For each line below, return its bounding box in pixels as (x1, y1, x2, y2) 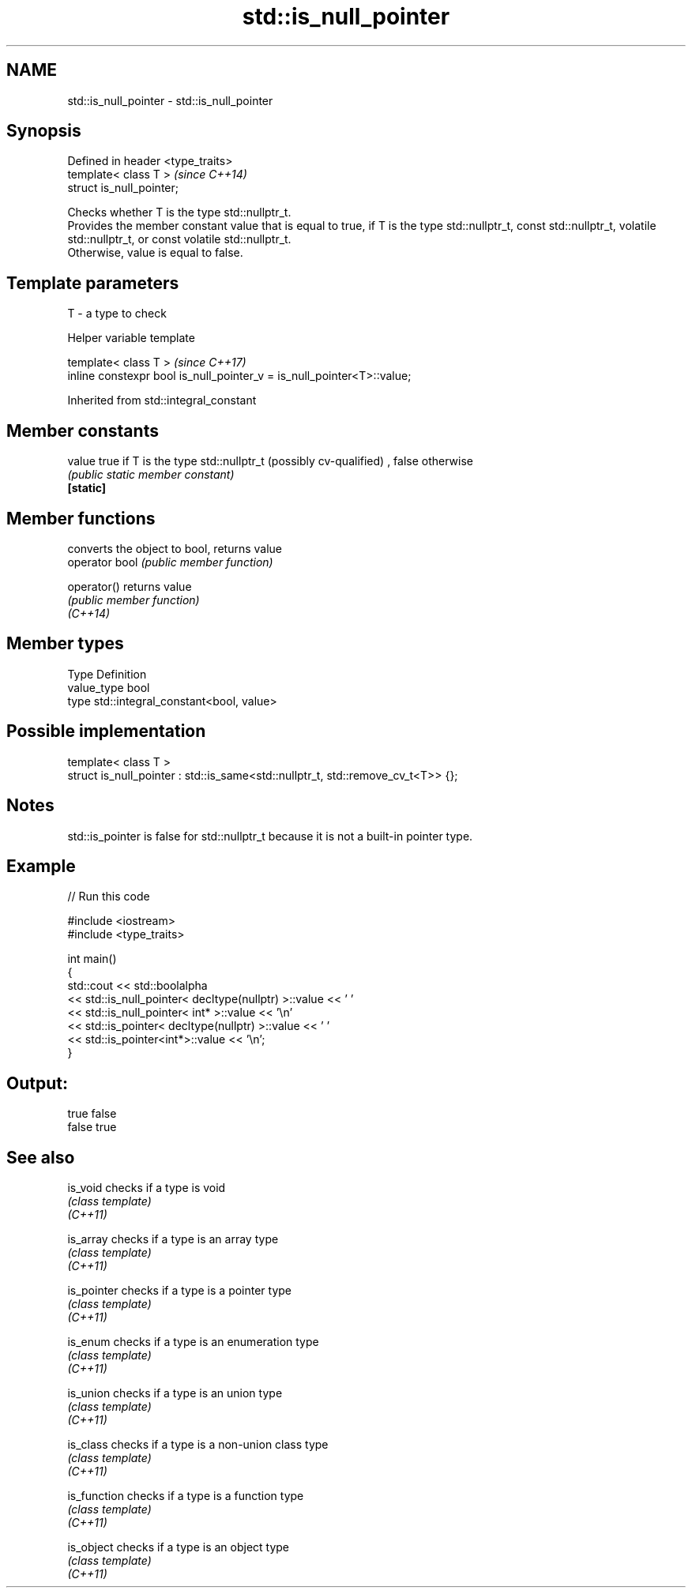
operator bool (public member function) (67, 555, 273, 569)
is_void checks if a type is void (67, 1181, 226, 1195)
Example (6, 855, 76, 876)
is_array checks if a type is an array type (67, 1232, 279, 1246)
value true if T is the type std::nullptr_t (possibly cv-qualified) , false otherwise (67, 454, 474, 468)
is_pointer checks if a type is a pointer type (67, 1284, 292, 1298)
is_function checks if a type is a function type (67, 1489, 304, 1503)
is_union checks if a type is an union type (67, 1386, 283, 1400)
